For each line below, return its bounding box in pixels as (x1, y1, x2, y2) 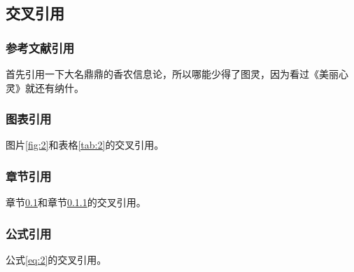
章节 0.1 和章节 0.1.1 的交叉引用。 (6, 195, 146, 210)
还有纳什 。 (34, 80, 84, 95)
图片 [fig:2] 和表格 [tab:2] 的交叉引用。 (6, 137, 164, 152)
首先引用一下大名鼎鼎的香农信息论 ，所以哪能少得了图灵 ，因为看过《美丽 (6, 67, 339, 81)
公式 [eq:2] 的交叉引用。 (6, 252, 107, 267)
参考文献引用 (6, 39, 75, 56)
